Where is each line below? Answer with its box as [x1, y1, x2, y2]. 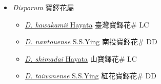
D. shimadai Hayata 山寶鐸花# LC [25, 53, 137, 64]
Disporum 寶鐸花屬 [12, 2, 74, 12]
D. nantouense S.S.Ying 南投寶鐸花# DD [25, 36, 157, 47]
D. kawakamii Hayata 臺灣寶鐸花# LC [25, 19, 149, 30]
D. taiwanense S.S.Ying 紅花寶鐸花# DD [25, 70, 156, 81]
